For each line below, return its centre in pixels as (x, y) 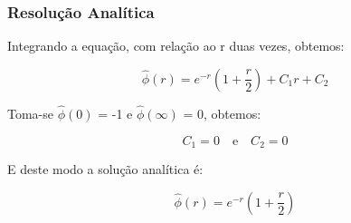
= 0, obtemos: (222, 114)
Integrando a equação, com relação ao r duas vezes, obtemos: (176, 46)
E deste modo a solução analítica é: (105, 169)
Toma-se (31, 114)
